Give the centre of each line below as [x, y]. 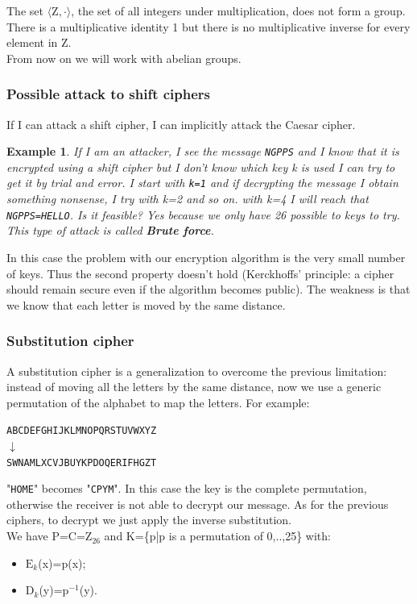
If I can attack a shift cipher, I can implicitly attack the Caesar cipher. [181, 124]
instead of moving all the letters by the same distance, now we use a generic [194, 387]
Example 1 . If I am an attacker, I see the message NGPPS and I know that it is [203, 151]
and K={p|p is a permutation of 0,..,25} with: [217, 536]
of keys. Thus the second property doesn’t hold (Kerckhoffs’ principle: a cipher [200, 273]
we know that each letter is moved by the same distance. [146, 304]
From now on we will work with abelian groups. [124, 58]
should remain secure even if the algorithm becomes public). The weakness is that [208, 289]
